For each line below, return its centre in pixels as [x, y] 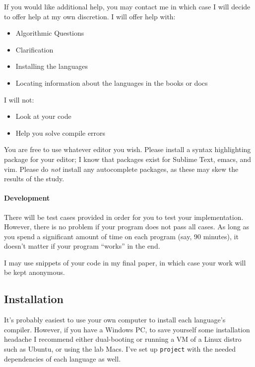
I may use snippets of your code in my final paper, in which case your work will [125, 262]
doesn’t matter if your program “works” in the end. [82, 246]
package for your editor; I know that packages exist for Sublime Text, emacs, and [128, 159]
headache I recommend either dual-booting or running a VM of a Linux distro [123, 339]
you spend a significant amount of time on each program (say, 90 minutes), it [121, 236]
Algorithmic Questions [50, 33]
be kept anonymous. [34, 272]
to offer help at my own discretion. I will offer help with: [90, 16]
